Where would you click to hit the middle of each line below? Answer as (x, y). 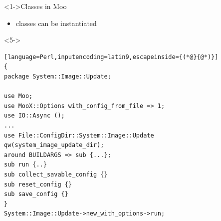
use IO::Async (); (34, 116)
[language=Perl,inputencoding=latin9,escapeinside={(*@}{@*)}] (111, 57)
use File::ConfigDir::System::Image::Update (79, 135)
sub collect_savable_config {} (56, 174)
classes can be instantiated (56, 23)
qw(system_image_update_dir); (54, 145)
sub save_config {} (36, 194)
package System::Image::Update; (58, 76)
